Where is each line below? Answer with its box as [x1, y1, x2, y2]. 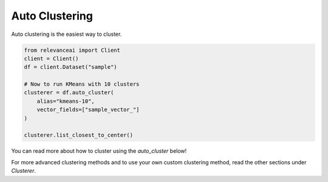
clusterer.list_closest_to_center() [24, 131, 134, 139]
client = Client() [24, 55, 79, 62]
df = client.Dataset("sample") [24, 64, 118, 71]
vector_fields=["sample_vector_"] [36, 107, 140, 113]
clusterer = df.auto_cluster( [24, 89, 114, 96]
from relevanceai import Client [24, 46, 121, 54]
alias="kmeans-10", [36, 97, 95, 105]
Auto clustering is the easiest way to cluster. [11, 30, 122, 38]
